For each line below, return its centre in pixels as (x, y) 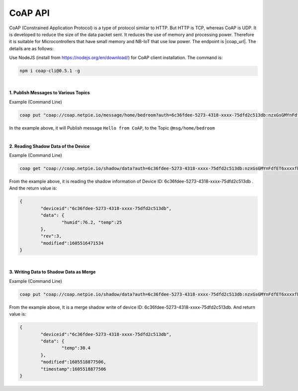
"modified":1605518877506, (73, 362)
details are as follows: (32, 48)
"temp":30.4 (76, 348)
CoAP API (29, 13)
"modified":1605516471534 (72, 243)
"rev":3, (51, 236)
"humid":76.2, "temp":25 (92, 222)
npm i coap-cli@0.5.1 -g (50, 71)
